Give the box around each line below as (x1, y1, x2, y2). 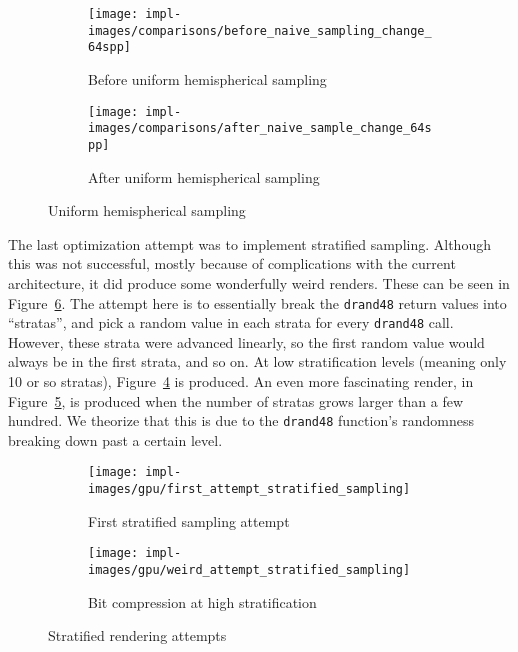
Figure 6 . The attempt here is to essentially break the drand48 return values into (8, 292, 507, 313)
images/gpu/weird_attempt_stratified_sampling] (88, 563, 411, 577)
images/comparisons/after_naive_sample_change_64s (88, 121, 432, 136)
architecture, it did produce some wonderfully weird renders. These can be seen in (8, 272, 510, 293)
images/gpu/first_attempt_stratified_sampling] (88, 482, 411, 497)
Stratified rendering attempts (48, 625, 227, 646)
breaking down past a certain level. (8, 429, 223, 450)
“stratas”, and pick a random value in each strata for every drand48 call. (8, 312, 454, 333)
